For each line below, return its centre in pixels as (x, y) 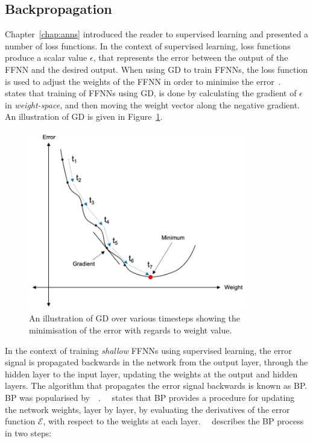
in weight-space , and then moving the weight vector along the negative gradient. (153, 104)
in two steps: (28, 432)
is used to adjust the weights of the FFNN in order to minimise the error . (143, 81)
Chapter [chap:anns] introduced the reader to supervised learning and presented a (157, 34)
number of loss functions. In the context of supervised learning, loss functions (148, 45)
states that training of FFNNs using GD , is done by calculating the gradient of (151, 93)
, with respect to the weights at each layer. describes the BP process (173, 421)
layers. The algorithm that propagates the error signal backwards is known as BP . (156, 386)
